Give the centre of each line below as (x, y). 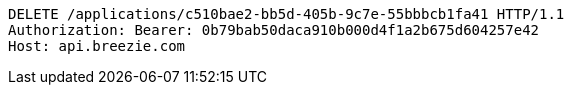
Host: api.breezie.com (97, 46)
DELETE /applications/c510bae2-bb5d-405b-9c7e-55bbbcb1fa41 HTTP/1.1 (286, 14)
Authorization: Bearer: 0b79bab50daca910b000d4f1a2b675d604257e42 (274, 30)
